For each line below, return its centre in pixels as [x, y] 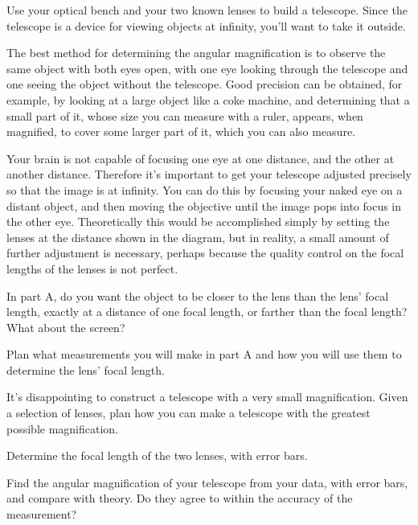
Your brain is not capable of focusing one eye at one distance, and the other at [201, 158]
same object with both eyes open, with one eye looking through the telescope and [207, 68]
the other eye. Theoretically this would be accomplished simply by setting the [198, 221]
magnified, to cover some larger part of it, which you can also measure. [181, 131]
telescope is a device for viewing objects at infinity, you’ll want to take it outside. [206, 25]
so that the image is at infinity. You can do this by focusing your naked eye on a [205, 189]
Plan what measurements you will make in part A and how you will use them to [204, 354]
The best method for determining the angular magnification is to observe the [196, 53]
